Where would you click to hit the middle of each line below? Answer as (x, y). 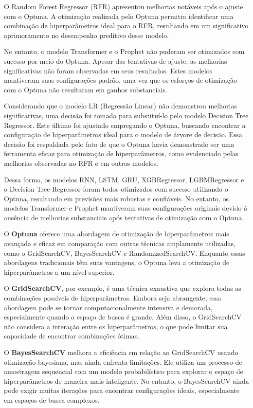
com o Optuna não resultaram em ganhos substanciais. (86, 89)
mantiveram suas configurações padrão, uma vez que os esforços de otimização (120, 80)
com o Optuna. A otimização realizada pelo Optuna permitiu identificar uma (119, 16)
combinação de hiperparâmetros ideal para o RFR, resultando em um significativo (126, 26)
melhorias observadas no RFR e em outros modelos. (81, 163)
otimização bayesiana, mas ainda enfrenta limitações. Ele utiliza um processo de (123, 362)
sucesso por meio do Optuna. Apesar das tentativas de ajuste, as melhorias (116, 61)
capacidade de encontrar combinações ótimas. (72, 336)
